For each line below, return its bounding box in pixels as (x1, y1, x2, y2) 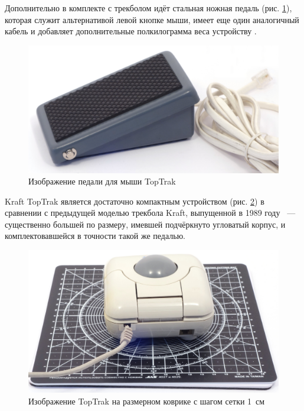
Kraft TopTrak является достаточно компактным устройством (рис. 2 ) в (5, 195, 264, 207)
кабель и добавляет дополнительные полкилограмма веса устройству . (5, 25, 257, 37)
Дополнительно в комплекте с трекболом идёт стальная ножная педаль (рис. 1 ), (5, 2, 292, 14)
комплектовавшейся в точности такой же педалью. (5, 229, 186, 242)
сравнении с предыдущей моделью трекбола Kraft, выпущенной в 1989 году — (5, 206, 296, 219)
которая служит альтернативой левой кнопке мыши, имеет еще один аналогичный (5, 13, 299, 25)
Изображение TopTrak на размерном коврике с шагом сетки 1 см (28, 395, 265, 407)
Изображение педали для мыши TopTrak (28, 175, 176, 187)
